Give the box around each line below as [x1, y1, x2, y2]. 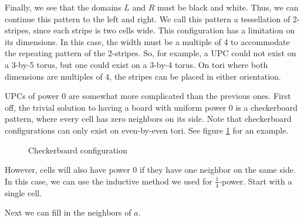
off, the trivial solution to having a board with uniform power [5, 101, 227, 113]
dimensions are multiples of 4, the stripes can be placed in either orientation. [5, 70, 281, 82]
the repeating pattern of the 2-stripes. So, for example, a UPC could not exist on [5, 47, 296, 59]
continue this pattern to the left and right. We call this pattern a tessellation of [5, 12, 291, 25]
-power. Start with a [219, 175, 292, 187]
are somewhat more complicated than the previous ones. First [68, 90, 291, 102]
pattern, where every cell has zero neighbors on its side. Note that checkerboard [5, 112, 292, 125]
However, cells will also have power [5, 163, 130, 176]
